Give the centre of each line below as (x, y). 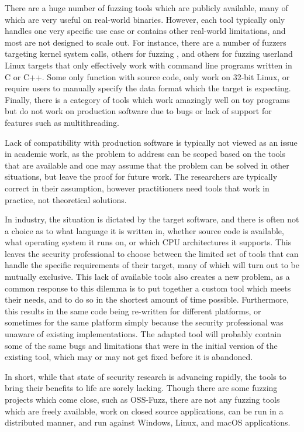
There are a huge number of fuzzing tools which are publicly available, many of (146, 8)
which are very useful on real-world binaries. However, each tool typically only (145, 19)
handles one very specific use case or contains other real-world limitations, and (145, 31)
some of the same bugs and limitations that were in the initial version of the (141, 345)
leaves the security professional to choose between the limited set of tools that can (152, 253)
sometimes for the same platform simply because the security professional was (144, 322)
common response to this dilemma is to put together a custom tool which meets (148, 288)
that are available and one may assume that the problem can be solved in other (147, 165)
